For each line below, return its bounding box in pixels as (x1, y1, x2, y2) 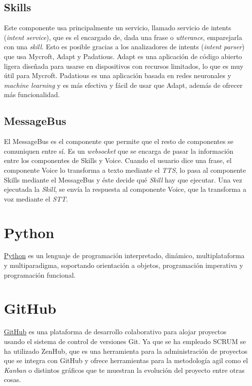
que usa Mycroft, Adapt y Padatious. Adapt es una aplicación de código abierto (4, 51, 242, 61)
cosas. (4, 374, 21, 385)
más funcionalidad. (4, 89, 60, 100)
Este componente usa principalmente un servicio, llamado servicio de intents (4, 22, 231, 33)
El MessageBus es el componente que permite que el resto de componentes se (4, 136, 234, 146)
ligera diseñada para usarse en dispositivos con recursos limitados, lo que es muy (4, 61, 244, 71)
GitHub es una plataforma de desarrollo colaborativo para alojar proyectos (4, 326, 227, 337)
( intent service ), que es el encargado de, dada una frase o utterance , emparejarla (4, 32, 242, 42)
